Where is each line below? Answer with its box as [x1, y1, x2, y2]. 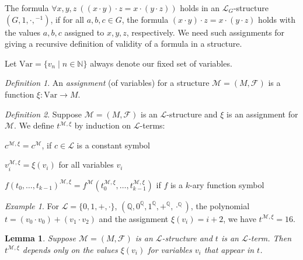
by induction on [74, 119, 131, 131]
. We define [14, 119, 54, 131]
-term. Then [248, 232, 292, 244]
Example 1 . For [5, 199, 59, 212]
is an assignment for [227, 108, 298, 120]
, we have [223, 212, 256, 224]
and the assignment [99, 212, 169, 224]
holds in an [180, 2, 220, 13]
